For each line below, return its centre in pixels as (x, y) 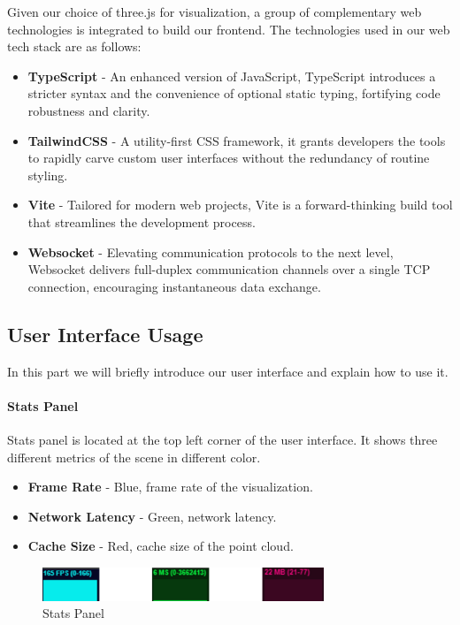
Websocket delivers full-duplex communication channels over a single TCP (229, 269)
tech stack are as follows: (74, 46)
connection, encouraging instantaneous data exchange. (174, 286)
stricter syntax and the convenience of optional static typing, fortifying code (234, 93)
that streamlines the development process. (142, 221)
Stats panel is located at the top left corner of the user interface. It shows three (222, 439)
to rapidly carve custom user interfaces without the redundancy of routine (229, 158)
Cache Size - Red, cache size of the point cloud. (161, 546)
